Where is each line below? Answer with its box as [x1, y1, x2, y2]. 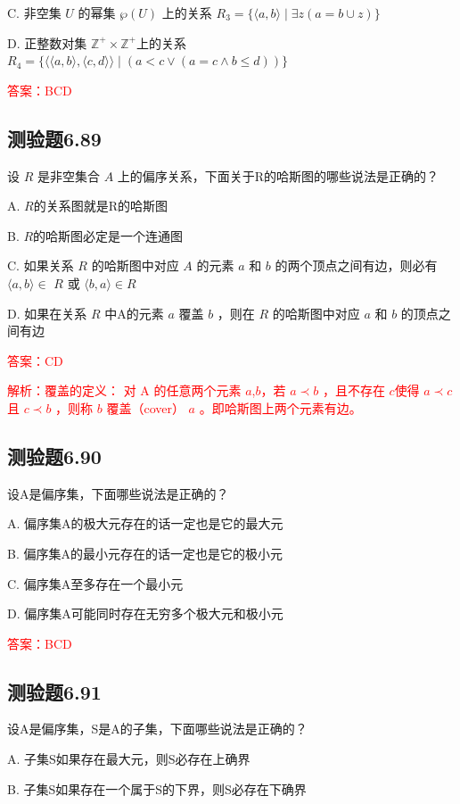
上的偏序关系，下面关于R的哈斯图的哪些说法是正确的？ [117, 166, 439, 185]
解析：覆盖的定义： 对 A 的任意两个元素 [7, 381, 242, 400]
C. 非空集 [7, 4, 62, 21]
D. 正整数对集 [7, 33, 87, 52]
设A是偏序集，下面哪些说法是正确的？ [7, 484, 229, 502]
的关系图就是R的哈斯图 [33, 196, 168, 215]
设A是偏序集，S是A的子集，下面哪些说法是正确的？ [7, 719, 308, 738]
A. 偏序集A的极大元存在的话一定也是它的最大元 [7, 514, 283, 533]
